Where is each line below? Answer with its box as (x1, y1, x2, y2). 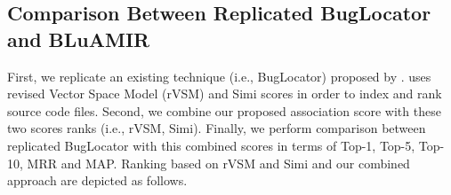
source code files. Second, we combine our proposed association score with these (7, 101, 441, 120)
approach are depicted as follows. (7, 171, 188, 190)
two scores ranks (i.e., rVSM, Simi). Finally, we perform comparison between (7, 119, 426, 137)
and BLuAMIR (7, 25, 150, 52)
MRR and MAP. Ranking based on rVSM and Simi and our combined (27, 153, 410, 172)
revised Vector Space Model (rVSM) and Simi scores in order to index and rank (7, 84, 442, 103)
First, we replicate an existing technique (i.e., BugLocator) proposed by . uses (7, 66, 431, 85)
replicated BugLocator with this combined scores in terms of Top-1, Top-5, (7, 136, 415, 154)
